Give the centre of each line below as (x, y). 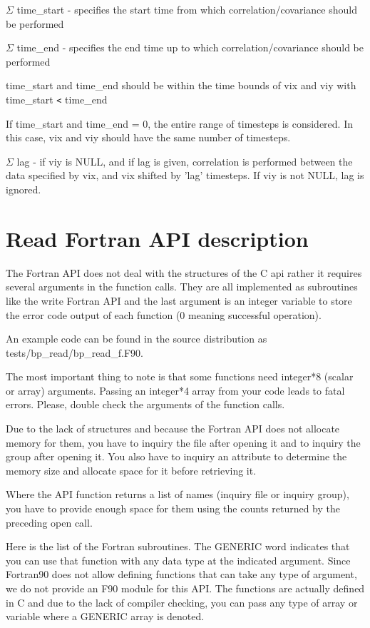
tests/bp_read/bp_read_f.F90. (74, 352)
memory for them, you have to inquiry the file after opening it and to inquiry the (183, 442)
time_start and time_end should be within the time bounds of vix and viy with (181, 85)
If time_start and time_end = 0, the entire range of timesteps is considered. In (180, 123)
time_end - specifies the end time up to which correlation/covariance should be (190, 47)
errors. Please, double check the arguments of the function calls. (145, 404)
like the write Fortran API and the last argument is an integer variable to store (179, 300)
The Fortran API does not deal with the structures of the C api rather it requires (184, 272)
